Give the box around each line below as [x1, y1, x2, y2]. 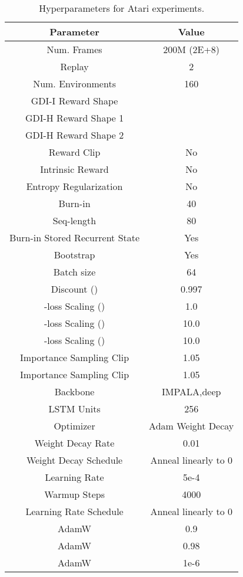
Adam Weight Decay [149, 419, 234, 432]
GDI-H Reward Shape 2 [25, 128, 124, 142]
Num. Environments [33, 77, 116, 90]
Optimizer [54, 419, 95, 432]
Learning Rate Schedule [25, 504, 124, 518]
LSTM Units [48, 402, 101, 415]
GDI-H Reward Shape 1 [25, 111, 124, 124]
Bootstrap [54, 248, 95, 261]
